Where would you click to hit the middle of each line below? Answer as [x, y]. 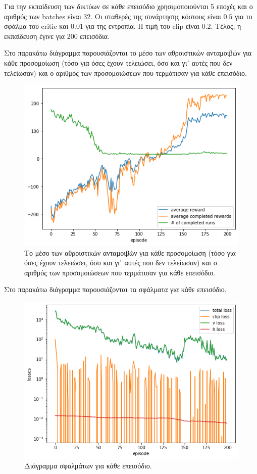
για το [244, 16]
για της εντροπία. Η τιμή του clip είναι [142, 26]
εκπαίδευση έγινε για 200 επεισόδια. [57, 36]
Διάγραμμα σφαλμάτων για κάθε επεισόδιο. [88, 466]
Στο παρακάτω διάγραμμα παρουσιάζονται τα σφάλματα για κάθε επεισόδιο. [115, 289]
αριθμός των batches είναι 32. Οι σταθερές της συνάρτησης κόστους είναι [113, 16]
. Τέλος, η [226, 26]
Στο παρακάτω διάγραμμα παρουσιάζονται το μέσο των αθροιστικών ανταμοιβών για [128, 53]
